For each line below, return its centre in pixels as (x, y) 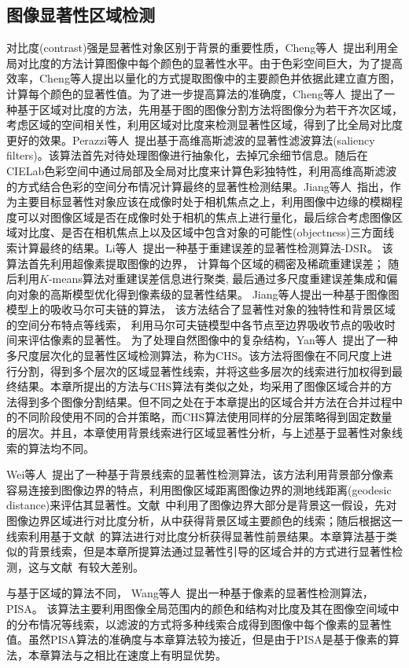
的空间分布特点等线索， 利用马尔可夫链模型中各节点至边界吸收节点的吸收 (195, 324)
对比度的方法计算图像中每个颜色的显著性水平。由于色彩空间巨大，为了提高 (210, 62)
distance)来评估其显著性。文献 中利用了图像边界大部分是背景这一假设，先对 (202, 505)
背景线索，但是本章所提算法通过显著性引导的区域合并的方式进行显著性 (210, 551)
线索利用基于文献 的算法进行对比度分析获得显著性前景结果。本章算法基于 (196, 536)
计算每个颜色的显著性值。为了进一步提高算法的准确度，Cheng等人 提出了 (195, 93)
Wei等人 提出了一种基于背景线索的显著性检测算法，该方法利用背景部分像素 (200, 474)
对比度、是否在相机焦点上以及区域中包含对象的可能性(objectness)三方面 (200, 232)
